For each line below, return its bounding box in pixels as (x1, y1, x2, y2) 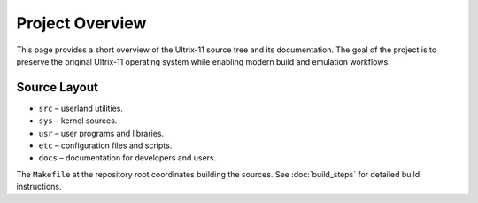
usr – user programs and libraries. (38, 128, 165, 138)
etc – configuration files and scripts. (38, 140, 173, 151)
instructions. (16, 182, 62, 192)
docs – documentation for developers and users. (38, 152, 217, 163)
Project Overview (16, 13, 147, 33)
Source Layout (16, 80, 99, 95)
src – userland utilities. (38, 103, 124, 113)
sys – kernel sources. (38, 115, 118, 126)
